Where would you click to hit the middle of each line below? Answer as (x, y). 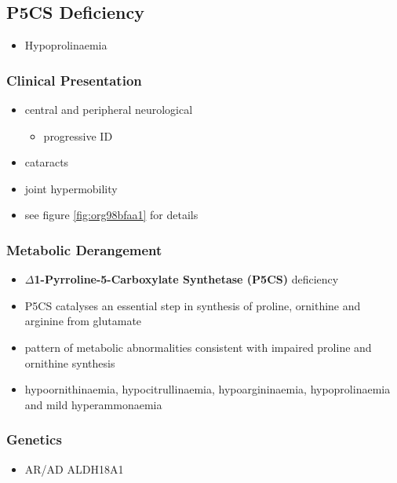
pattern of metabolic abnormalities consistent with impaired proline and (198, 347)
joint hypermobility (71, 188)
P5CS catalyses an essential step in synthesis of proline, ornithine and (193, 305)
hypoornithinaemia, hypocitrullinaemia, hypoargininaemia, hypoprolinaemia (208, 389)
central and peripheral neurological (109, 110)
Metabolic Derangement (84, 249)
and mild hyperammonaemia (93, 404)
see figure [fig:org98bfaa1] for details (111, 215)
